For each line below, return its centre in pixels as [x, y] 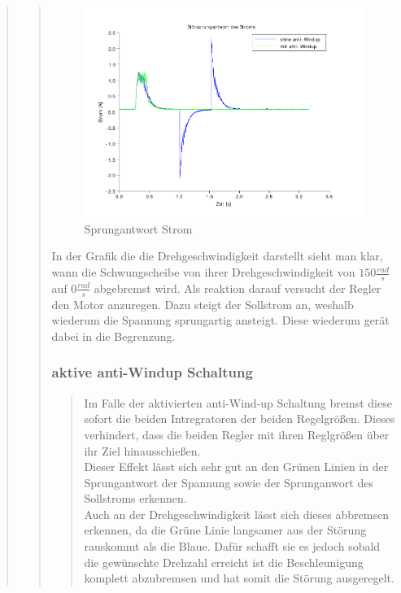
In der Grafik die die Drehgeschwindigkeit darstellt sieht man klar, [217, 256]
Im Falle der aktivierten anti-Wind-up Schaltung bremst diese [238, 402]
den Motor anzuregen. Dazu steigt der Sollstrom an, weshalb [203, 304]
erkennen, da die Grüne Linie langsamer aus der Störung [225, 530]
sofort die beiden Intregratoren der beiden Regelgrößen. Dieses [240, 419]
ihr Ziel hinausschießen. [142, 450]
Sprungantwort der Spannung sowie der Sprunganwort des [229, 482]
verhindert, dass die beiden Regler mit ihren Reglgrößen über [237, 434]
